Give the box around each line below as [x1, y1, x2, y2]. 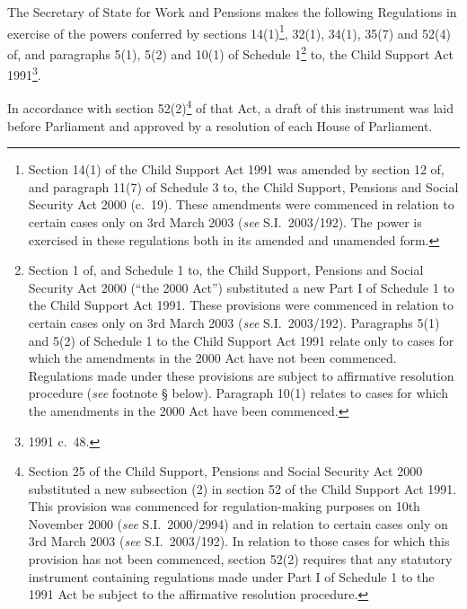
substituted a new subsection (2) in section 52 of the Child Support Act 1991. [28, 479, 457, 498]
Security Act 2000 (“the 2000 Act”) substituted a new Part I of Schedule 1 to [28, 278, 454, 296]
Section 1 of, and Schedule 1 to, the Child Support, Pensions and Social [28, 260, 424, 279]
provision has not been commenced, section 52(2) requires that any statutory [28, 550, 453, 569]
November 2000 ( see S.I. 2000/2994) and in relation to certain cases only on [28, 514, 448, 533]
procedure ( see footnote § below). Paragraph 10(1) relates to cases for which [28, 384, 448, 402]
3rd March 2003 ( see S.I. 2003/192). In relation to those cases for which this [28, 532, 450, 551]
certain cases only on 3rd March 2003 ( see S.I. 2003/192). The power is [28, 212, 422, 231]
